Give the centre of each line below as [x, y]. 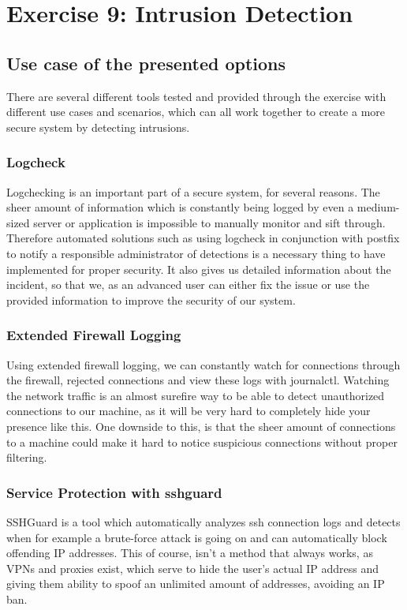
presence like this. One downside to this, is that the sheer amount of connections [201, 426]
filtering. [27, 457]
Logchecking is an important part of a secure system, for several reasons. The [193, 191]
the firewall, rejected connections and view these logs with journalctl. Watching [198, 380]
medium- [378, 207]
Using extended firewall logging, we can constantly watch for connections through [203, 364]
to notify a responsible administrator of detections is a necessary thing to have [196, 253]
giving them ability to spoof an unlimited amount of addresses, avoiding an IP [196, 584]
